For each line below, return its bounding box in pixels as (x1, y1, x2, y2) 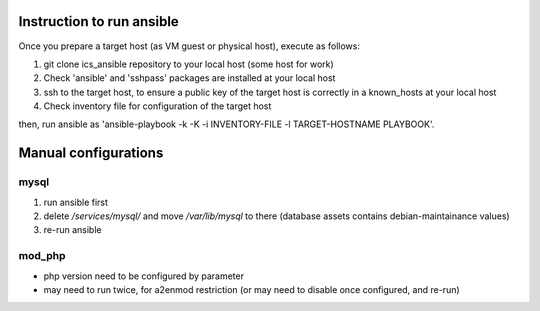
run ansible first (43, 196, 109, 208)
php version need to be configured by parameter (43, 270, 245, 282)
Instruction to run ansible (18, 13, 179, 30)
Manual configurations (18, 145, 164, 162)
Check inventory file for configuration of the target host (43, 100, 272, 112)
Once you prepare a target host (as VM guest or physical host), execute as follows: (18, 40, 360, 52)
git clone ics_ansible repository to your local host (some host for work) (43, 58, 334, 70)
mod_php (18, 249, 66, 263)
